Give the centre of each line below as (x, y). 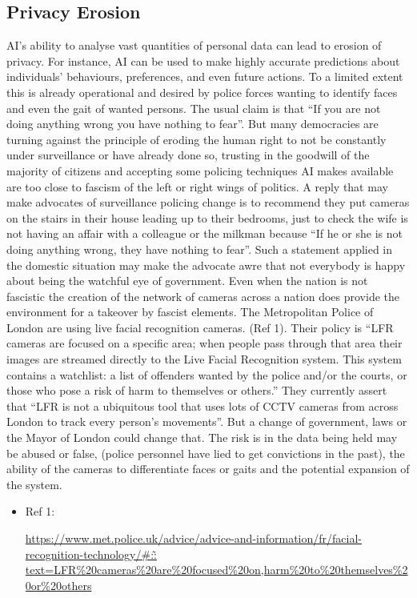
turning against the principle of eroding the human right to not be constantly (196, 139)
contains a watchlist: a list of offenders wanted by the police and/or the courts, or (207, 374)
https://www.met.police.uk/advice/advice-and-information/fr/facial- (194, 538)
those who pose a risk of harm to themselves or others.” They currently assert (197, 390)
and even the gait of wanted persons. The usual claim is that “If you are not (194, 108)
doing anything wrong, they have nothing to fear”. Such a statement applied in (200, 249)
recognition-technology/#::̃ (91, 554)
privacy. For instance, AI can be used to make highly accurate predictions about (203, 60)
